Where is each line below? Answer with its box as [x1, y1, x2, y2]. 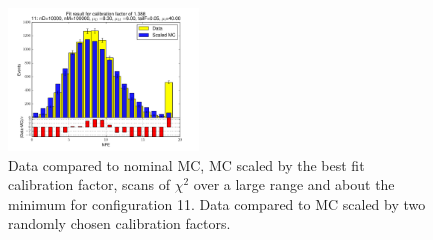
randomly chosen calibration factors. [8, 213, 231, 234]
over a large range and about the [193, 174, 395, 195]
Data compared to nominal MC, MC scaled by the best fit [8, 154, 365, 175]
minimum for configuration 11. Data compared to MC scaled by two [8, 193, 426, 214]
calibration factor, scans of [8, 174, 171, 195]
